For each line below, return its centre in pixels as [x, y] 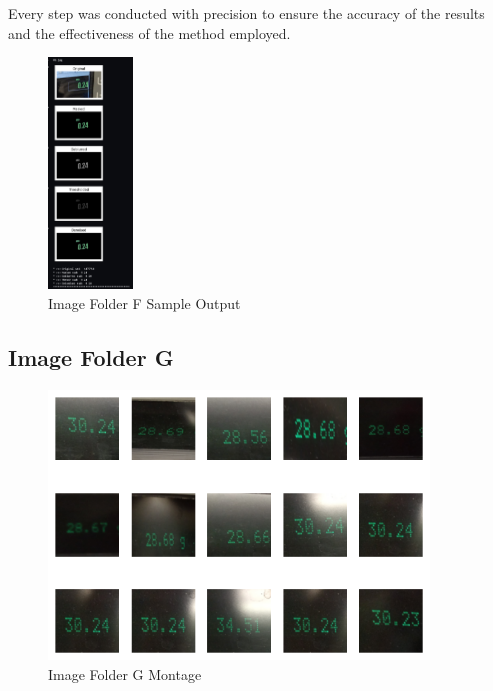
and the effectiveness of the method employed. [149, 32]
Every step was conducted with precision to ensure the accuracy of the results [246, 13]
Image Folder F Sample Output [144, 302]
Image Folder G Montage [125, 673]
